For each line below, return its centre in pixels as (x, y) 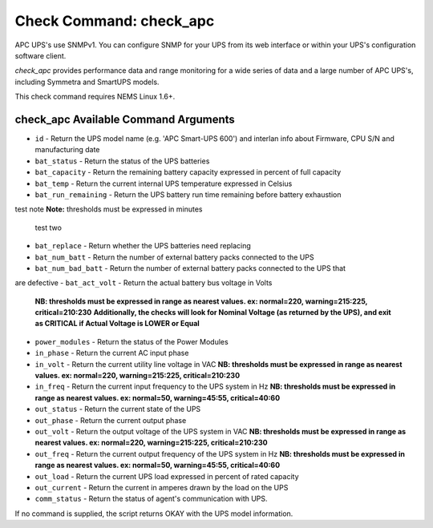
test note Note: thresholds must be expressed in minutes (109, 209)
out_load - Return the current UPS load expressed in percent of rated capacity (167, 476)
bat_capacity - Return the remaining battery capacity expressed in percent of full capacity (188, 172)
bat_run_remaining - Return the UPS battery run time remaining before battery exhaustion (188, 194)
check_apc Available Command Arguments (125, 119)
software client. (40, 55)
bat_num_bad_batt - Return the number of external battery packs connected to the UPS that (190, 268)
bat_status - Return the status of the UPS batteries (122, 161)
